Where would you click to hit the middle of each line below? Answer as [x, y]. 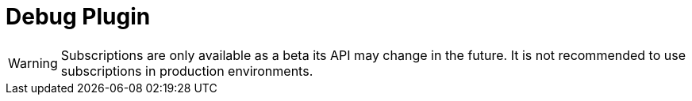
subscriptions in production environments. [187, 71]
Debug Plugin [78, 17]
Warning [33, 63]
